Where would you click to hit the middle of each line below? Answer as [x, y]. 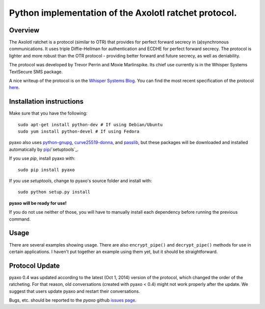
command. [20, 219]
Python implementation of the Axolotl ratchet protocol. [123, 13]
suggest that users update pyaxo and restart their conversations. [75, 291]
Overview [24, 30]
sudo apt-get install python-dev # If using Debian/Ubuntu [90, 125]
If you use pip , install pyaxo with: [42, 158]
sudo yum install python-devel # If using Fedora [79, 132]
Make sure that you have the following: [48, 113]
